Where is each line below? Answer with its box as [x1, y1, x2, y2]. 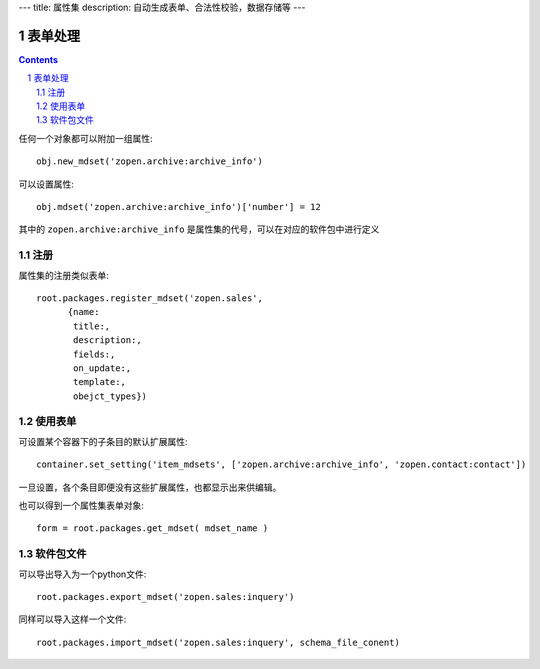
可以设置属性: [18, 178, 75, 190]
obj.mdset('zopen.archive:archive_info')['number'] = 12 [36, 201, 322, 213]
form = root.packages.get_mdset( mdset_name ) [36, 523, 269, 534]
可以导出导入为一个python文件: [18, 568, 147, 580]
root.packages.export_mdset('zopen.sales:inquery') [36, 591, 295, 602]
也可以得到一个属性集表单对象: [18, 500, 145, 511]
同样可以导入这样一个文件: [18, 613, 127, 625]
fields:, [73, 348, 116, 360]
